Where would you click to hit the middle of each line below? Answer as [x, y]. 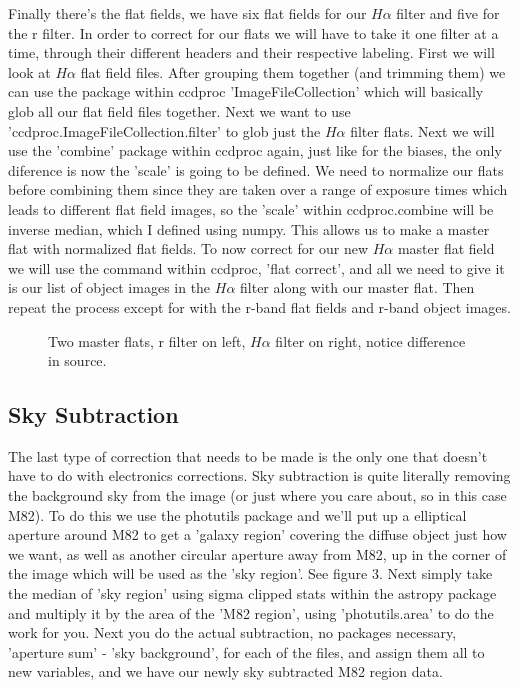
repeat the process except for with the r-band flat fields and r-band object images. [259, 306]
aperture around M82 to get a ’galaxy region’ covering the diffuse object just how [257, 534]
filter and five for [448, 13]
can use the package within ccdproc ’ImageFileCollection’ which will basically [246, 91]
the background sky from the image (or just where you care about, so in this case [257, 495]
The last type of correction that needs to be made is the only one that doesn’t [248, 455]
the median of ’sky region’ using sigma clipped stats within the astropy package [252, 593]
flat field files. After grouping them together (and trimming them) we [293, 71]
